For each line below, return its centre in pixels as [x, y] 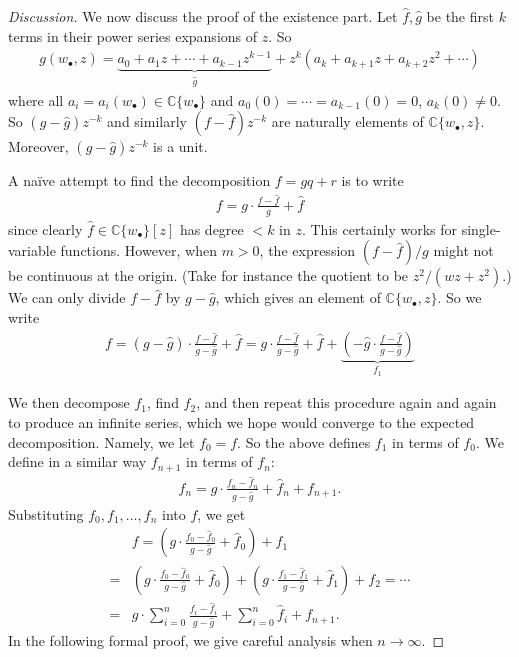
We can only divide [67, 297]
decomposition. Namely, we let [101, 441]
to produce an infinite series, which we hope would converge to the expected [241, 422]
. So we [459, 297]
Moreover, [38, 146]
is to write [372, 180]
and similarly [147, 121]
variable [32, 250]
